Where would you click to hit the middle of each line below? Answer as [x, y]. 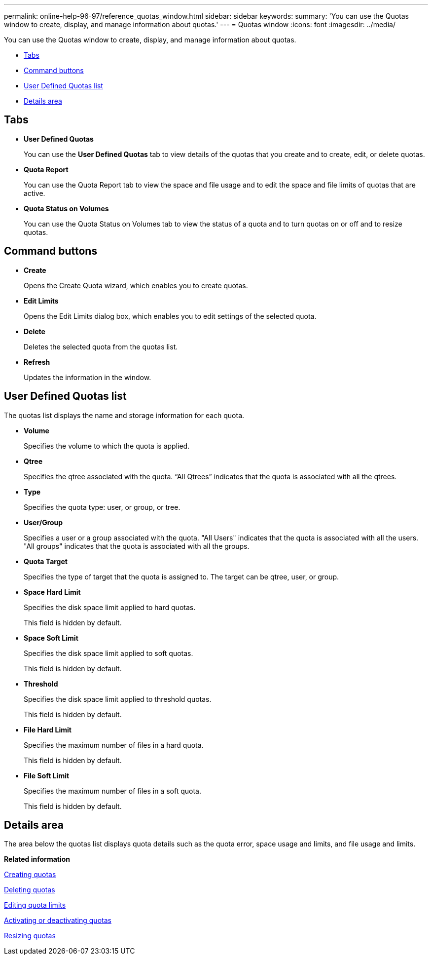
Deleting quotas [30, 890]
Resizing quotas [30, 936]
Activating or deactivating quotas [58, 921]
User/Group [43, 522]
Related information [37, 859]
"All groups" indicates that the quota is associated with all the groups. [137, 546]
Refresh [37, 362]
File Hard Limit [48, 729]
